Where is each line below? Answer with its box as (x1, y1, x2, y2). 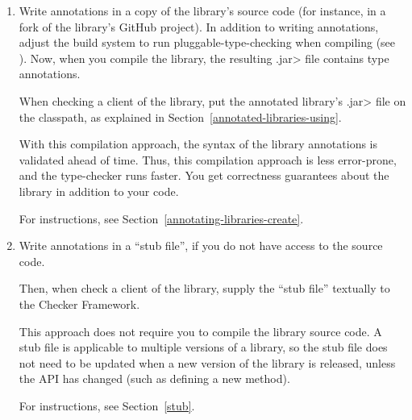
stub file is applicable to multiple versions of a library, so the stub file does (19, 339, 388, 356)
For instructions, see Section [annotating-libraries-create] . (19, 210, 304, 227)
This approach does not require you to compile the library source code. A (19, 322, 382, 339)
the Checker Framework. (19, 295, 140, 312)
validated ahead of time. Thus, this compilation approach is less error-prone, (19, 151, 397, 168)
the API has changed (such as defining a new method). (19, 370, 290, 387)
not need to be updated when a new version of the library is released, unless (19, 354, 396, 371)
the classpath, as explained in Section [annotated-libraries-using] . (19, 108, 342, 125)
